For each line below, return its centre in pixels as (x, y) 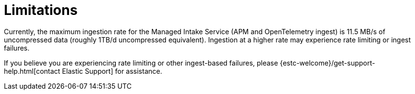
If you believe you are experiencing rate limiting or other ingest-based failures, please (141, 63)
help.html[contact (32, 71)
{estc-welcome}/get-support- (327, 63)
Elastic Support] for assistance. (112, 71)
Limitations (41, 10)
